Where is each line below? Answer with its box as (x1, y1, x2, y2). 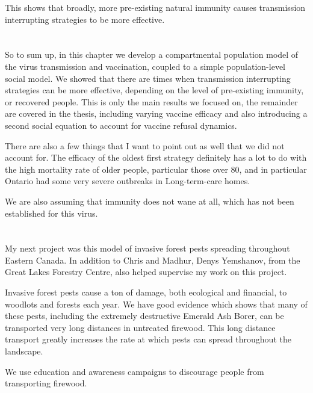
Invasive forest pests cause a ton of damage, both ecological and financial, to (5, 286, 287, 299)
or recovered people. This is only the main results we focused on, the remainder (5, 95, 298, 108)
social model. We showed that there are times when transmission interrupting (5, 72, 291, 84)
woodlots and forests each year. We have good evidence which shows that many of (5, 297, 308, 310)
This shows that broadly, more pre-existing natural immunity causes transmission (5, 1, 306, 13)
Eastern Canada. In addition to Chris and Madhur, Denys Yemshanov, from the (5, 253, 300, 266)
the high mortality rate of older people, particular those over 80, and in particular (5, 162, 307, 175)
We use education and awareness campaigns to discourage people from (5, 365, 264, 377)
